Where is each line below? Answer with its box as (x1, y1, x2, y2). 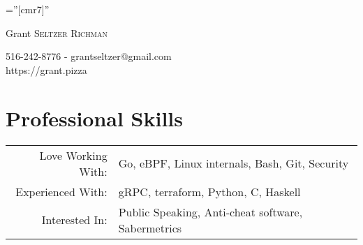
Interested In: (41, 211, 108, 228)
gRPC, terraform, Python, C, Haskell (118, 183, 301, 200)
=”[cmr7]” (6, 2, 50, 16)
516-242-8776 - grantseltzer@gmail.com (6, 49, 172, 64)
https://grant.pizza (6, 62, 87, 77)
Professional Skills (6, 103, 184, 132)
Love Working (39, 147, 108, 163)
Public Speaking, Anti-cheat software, (118, 203, 303, 220)
